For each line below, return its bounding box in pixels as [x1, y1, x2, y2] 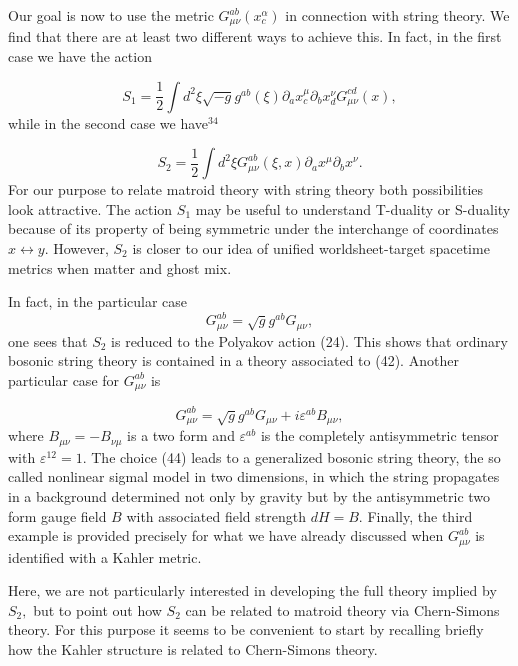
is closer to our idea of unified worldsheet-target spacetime [132, 238, 490, 259]
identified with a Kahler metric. [8, 546, 202, 567]
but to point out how [33, 599, 162, 620]
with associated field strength [126, 505, 306, 526]
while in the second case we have [8, 112, 208, 133]
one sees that [8, 330, 88, 351]
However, [53, 238, 109, 259]
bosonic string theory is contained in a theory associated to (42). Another [8, 350, 459, 371]
